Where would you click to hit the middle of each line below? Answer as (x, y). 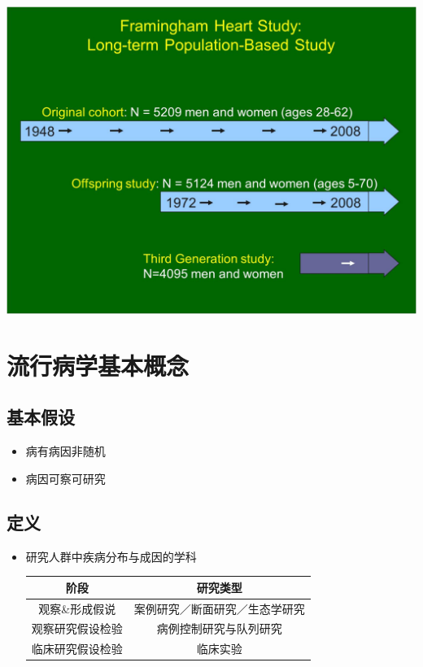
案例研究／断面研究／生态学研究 (219, 608)
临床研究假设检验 (77, 649)
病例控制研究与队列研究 (219, 628)
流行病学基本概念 (98, 365)
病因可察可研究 (65, 478)
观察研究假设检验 (77, 628)
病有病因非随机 (65, 451)
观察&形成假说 (77, 608)
